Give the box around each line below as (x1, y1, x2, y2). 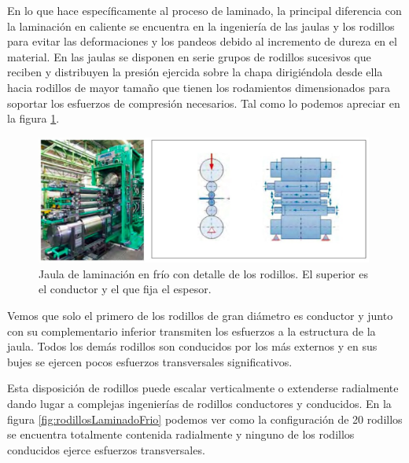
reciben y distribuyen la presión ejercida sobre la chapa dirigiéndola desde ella (7, 64, 383, 80)
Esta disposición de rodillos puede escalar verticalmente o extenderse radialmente (7, 380, 399, 396)
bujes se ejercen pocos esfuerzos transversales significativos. (7, 353, 293, 369)
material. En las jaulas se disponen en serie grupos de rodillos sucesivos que (7, 48, 371, 64)
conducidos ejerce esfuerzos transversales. (7, 441, 205, 457)
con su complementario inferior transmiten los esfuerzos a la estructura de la (7, 322, 376, 339)
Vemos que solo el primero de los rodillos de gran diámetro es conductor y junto (7, 307, 393, 323)
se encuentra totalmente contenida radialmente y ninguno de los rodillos (7, 426, 355, 443)
